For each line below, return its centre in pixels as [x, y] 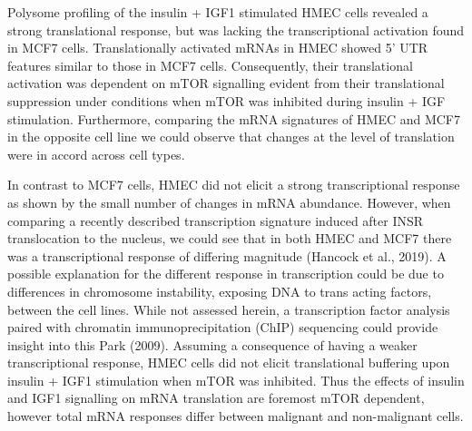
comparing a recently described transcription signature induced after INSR [216, 220]
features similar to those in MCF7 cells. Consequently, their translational [210, 65]
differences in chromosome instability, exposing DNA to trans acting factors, [220, 291]
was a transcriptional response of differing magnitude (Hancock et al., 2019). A [227, 255]
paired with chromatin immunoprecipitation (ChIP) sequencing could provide [223, 327]
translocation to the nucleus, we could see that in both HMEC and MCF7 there [230, 238]
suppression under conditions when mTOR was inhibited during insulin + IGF [226, 100]
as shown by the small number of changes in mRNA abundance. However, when [229, 202]
